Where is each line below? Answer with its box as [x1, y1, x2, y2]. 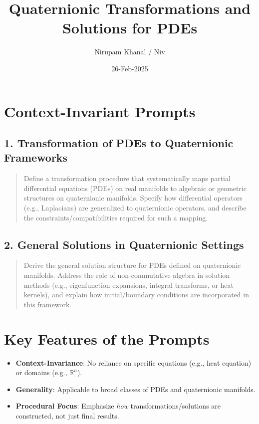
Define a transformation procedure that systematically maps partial [23, 173, 231, 184]
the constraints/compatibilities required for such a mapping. [23, 212, 208, 222]
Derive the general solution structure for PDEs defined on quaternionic [23, 260, 241, 270]
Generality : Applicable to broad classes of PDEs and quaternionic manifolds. [15, 384, 256, 394]
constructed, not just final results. [15, 410, 119, 421]
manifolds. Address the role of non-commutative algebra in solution [23, 270, 230, 280]
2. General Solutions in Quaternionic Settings [4, 236, 244, 252]
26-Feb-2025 [111, 63, 148, 73]
